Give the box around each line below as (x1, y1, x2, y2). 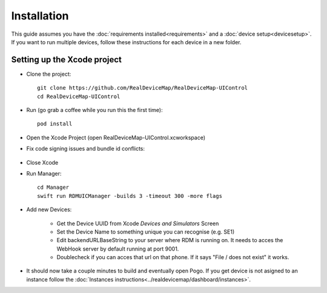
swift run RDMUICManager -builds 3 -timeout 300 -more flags (37, 193, 222, 199)
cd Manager (37, 184, 70, 191)
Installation (11, 9, 69, 22)
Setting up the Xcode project (11, 54, 122, 65)
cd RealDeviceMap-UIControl (37, 93, 121, 100)
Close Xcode (26, 159, 59, 166)
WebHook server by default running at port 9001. (56, 245, 179, 252)
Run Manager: (26, 170, 62, 177)
